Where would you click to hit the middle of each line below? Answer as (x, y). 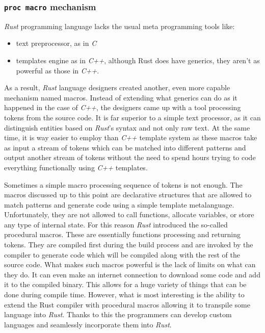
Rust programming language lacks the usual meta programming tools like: (120, 26)
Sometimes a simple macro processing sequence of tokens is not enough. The (123, 184)
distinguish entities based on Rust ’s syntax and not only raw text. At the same (127, 127)
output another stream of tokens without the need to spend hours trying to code (130, 157)
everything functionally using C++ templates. (76, 167)
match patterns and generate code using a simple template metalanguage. (119, 204)
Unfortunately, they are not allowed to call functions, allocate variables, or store (129, 214)
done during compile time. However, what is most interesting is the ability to (124, 294)
